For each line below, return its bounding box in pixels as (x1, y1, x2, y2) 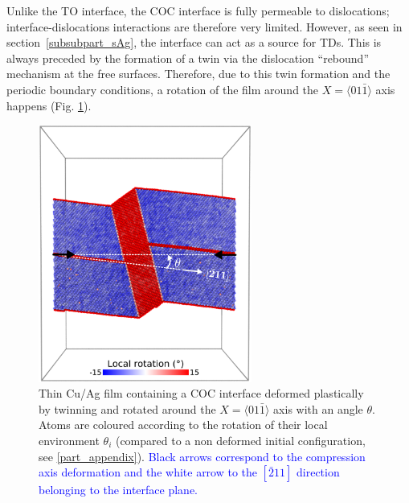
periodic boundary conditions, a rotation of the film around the (6, 80, 319, 97)
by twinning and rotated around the (39, 400, 216, 417)
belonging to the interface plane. (39, 481, 198, 498)
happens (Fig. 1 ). (6, 97, 92, 113)
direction (297, 464, 340, 480)
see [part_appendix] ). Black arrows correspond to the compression (39, 447, 366, 464)
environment (39, 432, 100, 448)
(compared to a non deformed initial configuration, (115, 432, 366, 448)
